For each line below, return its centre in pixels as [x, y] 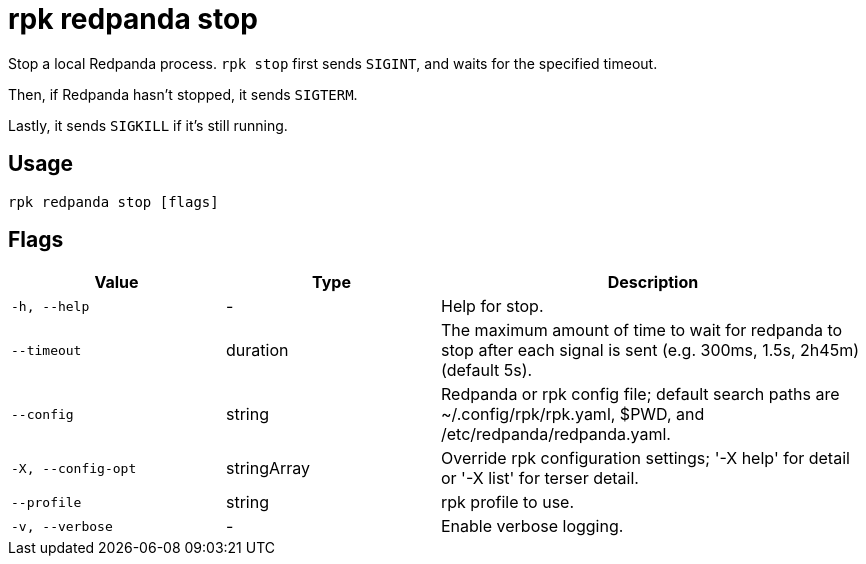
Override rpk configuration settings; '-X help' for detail [645, 458]
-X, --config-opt [74, 468]
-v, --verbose [62, 526]
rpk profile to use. [508, 502]
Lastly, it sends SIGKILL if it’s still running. [148, 125]
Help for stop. [492, 306]
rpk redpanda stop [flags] [113, 201]
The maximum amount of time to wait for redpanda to [642, 330]
